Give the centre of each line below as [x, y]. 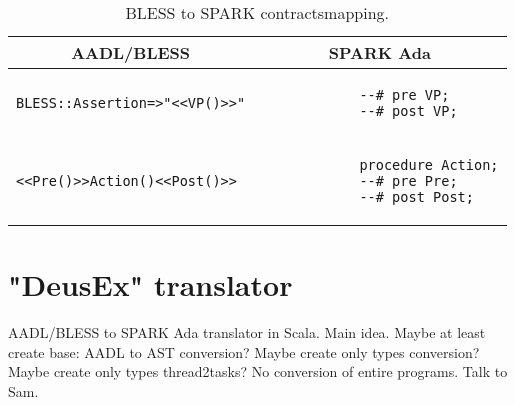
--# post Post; [416, 197]
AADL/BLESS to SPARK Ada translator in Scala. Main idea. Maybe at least [247, 332]
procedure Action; [429, 165]
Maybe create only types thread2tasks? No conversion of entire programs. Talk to [258, 371]
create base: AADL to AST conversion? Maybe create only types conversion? [244, 351]
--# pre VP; [404, 95]
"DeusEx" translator [150, 284]
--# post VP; [408, 111]
